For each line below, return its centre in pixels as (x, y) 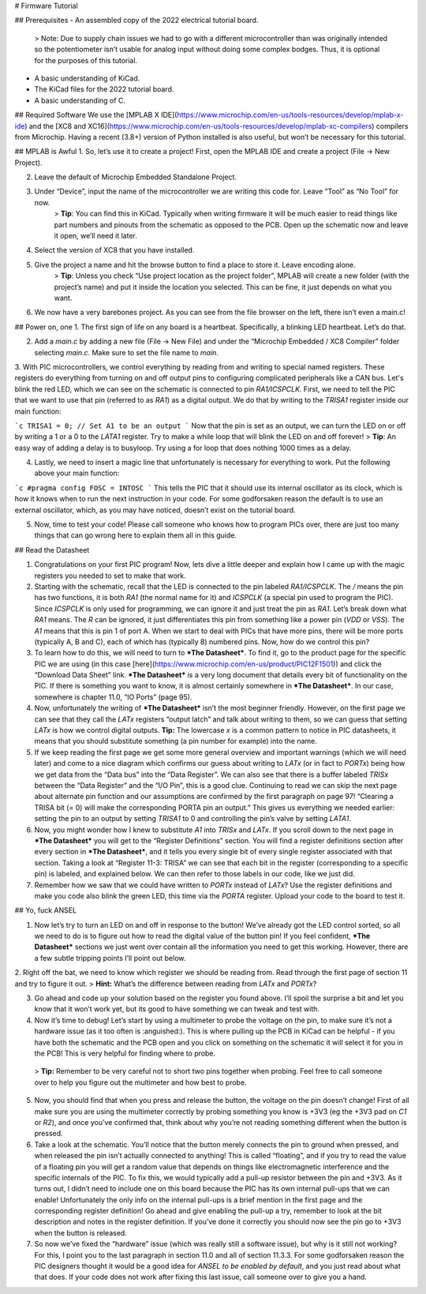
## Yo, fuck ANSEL (46, 910)
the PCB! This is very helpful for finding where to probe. (125, 1053)
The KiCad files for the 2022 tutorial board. (104, 89)
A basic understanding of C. (80, 100)
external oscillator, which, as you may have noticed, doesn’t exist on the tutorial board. (155, 510)
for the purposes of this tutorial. (86, 60)
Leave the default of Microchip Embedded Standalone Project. (135, 177)
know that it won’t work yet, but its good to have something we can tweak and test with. (177, 1009)
